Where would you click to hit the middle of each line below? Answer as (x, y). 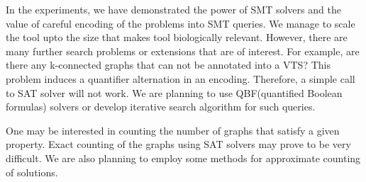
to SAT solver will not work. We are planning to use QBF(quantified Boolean (174, 92)
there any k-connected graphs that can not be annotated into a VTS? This (168, 65)
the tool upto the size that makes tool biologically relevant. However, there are (177, 37)
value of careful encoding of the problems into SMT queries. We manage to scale (181, 23)
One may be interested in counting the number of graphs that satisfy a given (173, 130)
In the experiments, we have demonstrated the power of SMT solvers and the (173, 9)
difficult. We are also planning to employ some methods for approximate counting (183, 158)
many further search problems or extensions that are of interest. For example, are (183, 51)
